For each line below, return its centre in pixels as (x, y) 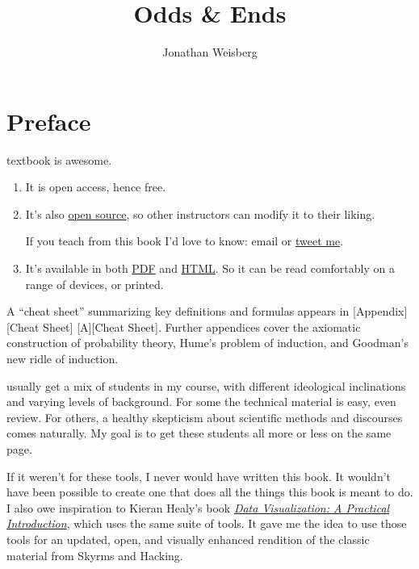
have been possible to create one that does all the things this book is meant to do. (210, 492)
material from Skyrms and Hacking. (95, 555)
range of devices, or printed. (94, 284)
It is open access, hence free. (96, 187)
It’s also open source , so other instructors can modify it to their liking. (200, 213)
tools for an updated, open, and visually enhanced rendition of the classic (188, 539)
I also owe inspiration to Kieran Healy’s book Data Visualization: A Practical (198, 507)
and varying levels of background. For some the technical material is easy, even (201, 402)
